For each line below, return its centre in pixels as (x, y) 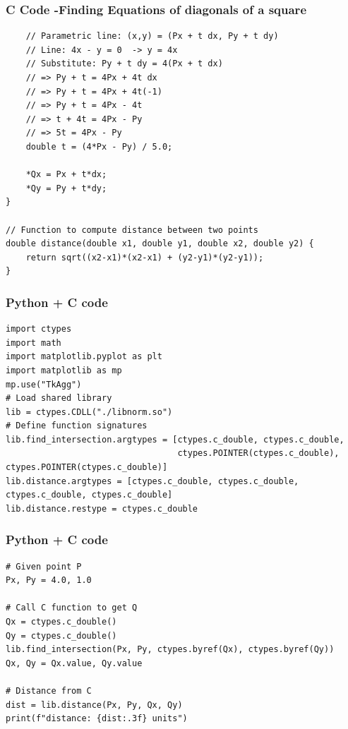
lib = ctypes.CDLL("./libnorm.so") (89, 412)
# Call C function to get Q (72, 608)
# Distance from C (49, 691)
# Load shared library (59, 398)
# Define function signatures (77, 426)
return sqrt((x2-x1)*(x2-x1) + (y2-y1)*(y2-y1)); (145, 257)
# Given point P (44, 566)
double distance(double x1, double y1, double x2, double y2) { (160, 244)
